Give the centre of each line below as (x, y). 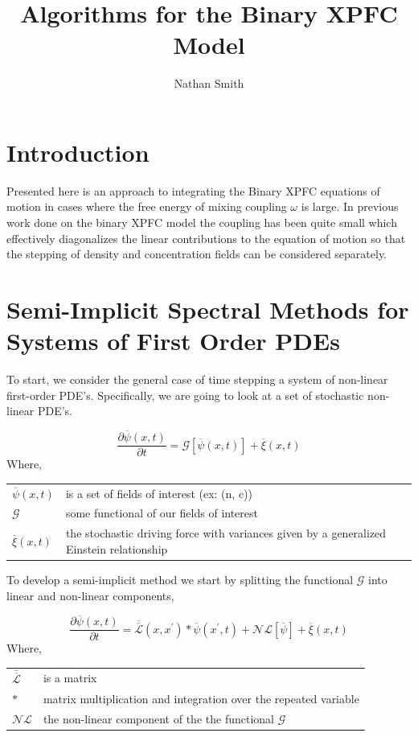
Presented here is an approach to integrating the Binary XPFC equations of (193, 190)
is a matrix (70, 678)
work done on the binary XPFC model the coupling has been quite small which (202, 222)
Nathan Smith (209, 83)
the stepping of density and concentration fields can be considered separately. (197, 254)
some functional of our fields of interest (162, 513)
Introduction (78, 152)
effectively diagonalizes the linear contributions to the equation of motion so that (206, 238)
